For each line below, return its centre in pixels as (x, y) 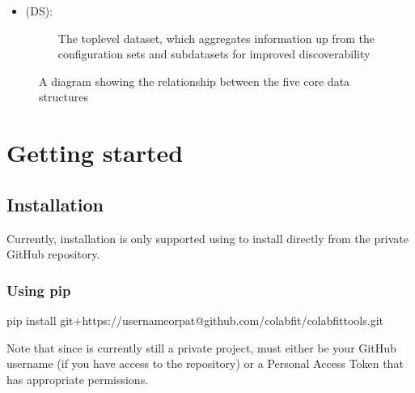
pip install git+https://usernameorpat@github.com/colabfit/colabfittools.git (195, 320)
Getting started (95, 153)
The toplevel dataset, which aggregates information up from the (216, 38)
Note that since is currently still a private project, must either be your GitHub (201, 347)
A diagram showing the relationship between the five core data (195, 81)
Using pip (39, 290)
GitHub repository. (53, 254)
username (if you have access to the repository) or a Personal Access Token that (205, 363)
